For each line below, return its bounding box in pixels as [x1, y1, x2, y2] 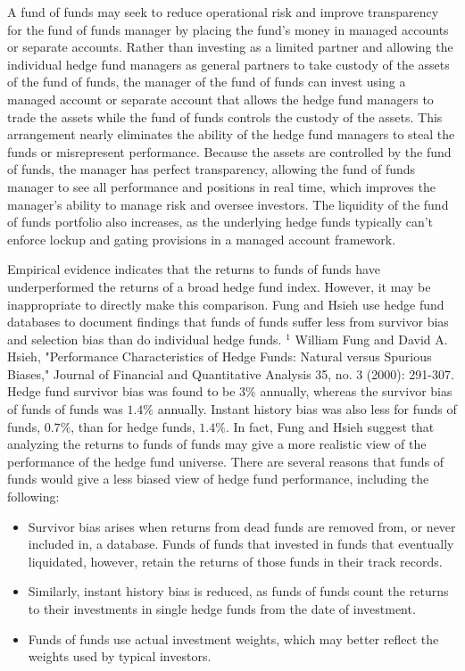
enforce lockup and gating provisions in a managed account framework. [7, 229, 396, 248]
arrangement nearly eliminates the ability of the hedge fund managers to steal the [7, 125, 455, 144]
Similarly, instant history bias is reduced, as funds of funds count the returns [28, 582, 449, 601]
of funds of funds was [7, 400, 123, 418]
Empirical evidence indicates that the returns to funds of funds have [7, 260, 380, 278]
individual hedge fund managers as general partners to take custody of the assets [7, 54, 450, 73]
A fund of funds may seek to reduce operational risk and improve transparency [7, 3, 439, 21]
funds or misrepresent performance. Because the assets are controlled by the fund [7, 142, 452, 161]
